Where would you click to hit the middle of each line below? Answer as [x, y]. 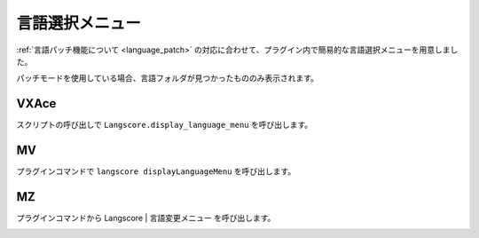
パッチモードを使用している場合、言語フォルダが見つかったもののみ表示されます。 [168, 78]
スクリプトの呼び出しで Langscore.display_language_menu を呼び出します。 [165, 125]
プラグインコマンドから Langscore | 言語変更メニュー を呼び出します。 [146, 218]
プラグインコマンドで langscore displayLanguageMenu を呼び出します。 [156, 171]
